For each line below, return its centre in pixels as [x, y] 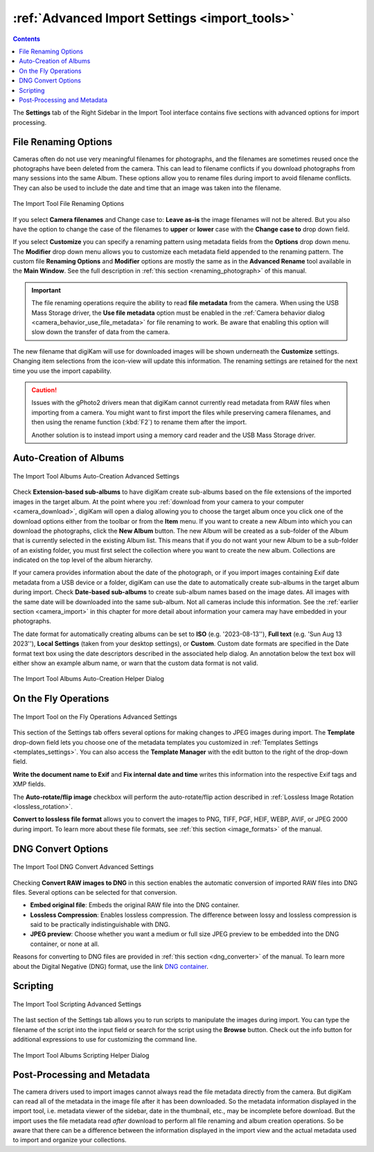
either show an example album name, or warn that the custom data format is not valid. [136, 663]
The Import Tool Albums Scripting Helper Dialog [81, 1055]
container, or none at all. [65, 944]
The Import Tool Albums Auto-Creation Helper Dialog [88, 679]
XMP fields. [29, 784]
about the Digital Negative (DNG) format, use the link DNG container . [111, 966]
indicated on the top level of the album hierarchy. [83, 560]
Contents [27, 39]
